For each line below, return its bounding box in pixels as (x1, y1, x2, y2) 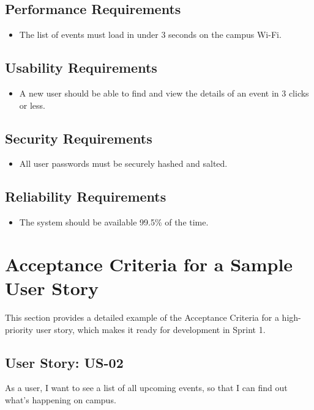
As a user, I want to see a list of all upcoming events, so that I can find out (5, 381, 288, 394)
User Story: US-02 (5, 353, 124, 372)
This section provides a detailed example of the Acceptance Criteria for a (5, 311, 279, 324)
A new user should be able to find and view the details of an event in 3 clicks (19, 87, 309, 99)
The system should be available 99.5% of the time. (19, 216, 209, 229)
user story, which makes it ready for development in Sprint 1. (36, 323, 266, 335)
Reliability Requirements (5, 187, 166, 206)
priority (5, 323, 33, 335)
